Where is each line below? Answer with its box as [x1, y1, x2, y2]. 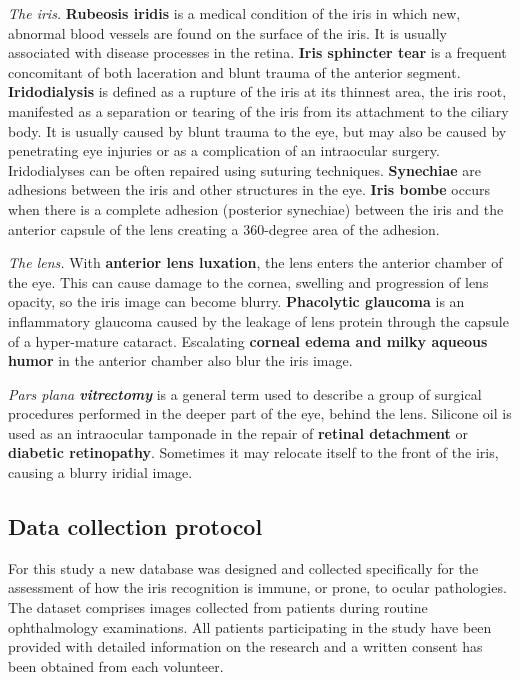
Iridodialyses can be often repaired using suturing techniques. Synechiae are [8, 159, 481, 180]
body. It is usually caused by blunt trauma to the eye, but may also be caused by [8, 120, 507, 141]
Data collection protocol [8, 511, 263, 542]
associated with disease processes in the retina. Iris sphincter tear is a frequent [8, 42, 507, 63]
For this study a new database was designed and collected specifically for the [8, 557, 479, 578]
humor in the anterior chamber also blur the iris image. [8, 350, 353, 371]
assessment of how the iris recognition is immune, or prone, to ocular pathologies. [8, 577, 507, 598]
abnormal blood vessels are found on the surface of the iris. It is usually [8, 22, 447, 43]
